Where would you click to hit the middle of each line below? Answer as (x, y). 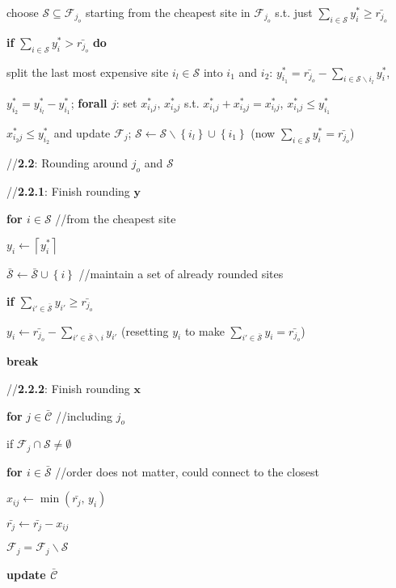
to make (204, 330)
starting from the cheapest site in (168, 12)
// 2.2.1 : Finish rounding (68, 191)
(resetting (145, 330)
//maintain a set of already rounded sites (181, 274)
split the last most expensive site (88, 72)
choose (23, 12)
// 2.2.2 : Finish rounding (68, 388)
